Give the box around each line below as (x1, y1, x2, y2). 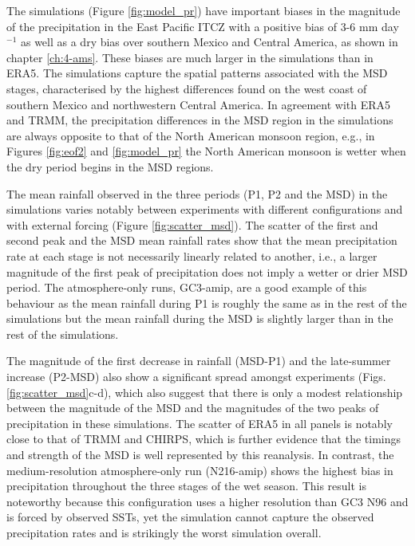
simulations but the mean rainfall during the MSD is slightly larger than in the (6, 310, 393, 327)
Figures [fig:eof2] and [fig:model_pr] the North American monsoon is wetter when (6, 143, 406, 159)
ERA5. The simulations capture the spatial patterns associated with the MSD (6, 65, 388, 81)
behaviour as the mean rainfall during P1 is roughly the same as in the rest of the (6, 294, 407, 311)
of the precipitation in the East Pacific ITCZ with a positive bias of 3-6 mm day (6, 18, 399, 34)
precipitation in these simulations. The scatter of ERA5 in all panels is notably (6, 414, 393, 431)
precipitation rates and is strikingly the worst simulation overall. (6, 524, 322, 540)
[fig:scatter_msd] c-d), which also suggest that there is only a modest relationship (6, 383, 403, 400)
